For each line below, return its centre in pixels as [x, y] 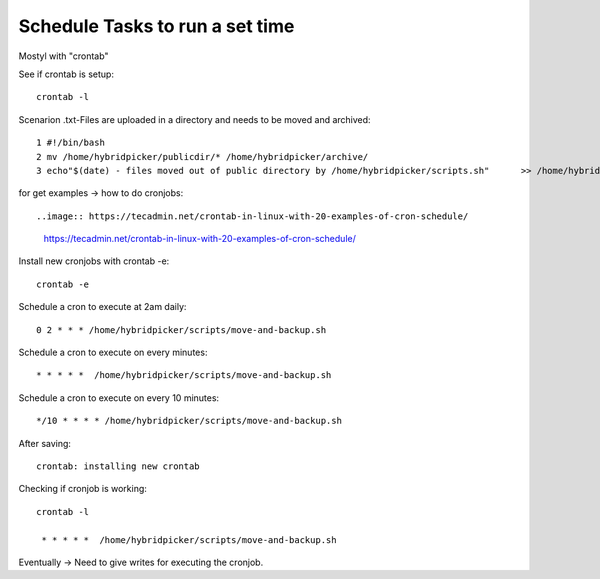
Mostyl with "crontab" [63, 56]
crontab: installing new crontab [118, 466]
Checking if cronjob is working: [82, 489]
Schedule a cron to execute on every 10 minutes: [119, 397]
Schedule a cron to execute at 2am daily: [102, 307]
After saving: [45, 443]
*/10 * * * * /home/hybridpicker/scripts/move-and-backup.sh [189, 421]
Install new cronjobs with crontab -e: [94, 261]
